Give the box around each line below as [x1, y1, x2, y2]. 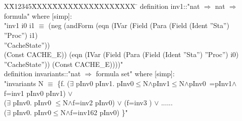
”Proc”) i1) [4, 30, 38, 40]
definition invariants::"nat [4, 68, 81, 79]
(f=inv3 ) [124, 97, 152, 108]
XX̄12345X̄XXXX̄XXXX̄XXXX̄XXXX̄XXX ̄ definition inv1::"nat [4, 1, 200, 11]
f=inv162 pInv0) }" [70, 107, 128, 117]
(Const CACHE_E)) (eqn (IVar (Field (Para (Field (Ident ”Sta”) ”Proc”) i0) [4, 49, 239, 60]
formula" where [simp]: [4, 10, 72, 21]
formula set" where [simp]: [96, 68, 175, 79]
